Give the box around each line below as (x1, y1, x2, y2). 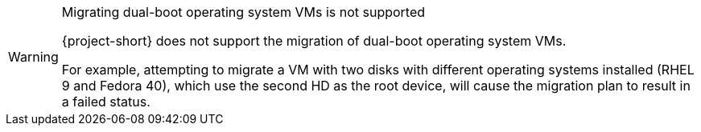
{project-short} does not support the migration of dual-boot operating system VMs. (61, 33, 567, 49)
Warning (8, 49, 59, 65)
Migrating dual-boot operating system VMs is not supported (61, 4, 426, 20)
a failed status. (61, 94, 151, 110)
